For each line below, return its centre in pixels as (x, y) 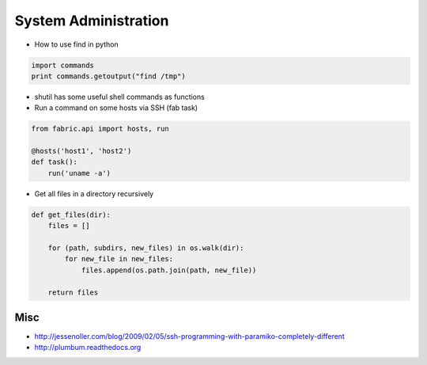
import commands (63, 65)
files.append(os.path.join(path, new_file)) (169, 270)
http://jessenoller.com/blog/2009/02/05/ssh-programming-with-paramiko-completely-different (190, 336)
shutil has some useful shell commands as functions (119, 97)
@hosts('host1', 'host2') (81, 151)
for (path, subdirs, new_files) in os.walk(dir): (146, 248)
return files (73, 292)
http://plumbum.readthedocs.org (88, 348)
